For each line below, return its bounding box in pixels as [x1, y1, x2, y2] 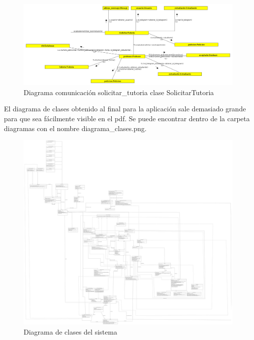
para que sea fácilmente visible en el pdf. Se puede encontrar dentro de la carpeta [4, 113, 250, 123]
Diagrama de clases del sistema [24, 326, 117, 337]
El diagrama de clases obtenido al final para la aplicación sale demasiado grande [4, 103, 246, 114]
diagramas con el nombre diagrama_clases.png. [4, 123, 147, 133]
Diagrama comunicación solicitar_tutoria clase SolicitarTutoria [24, 87, 214, 97]
